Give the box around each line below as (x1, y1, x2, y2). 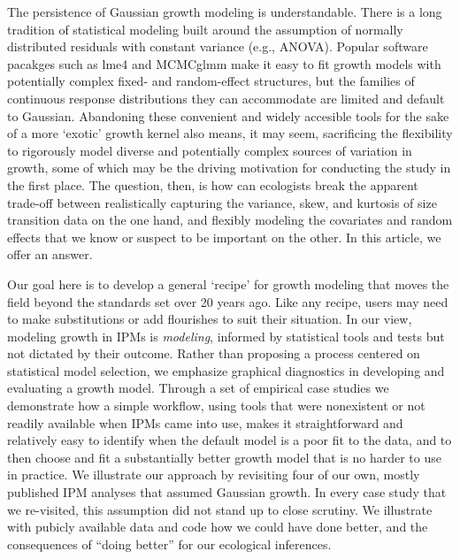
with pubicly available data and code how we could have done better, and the (7, 517, 428, 536)
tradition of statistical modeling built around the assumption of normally (7, 19, 403, 38)
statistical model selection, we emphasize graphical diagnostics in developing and (7, 361, 445, 379)
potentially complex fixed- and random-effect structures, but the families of (7, 72, 415, 90)
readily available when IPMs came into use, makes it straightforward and (7, 413, 403, 432)
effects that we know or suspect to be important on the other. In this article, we (7, 227, 441, 246)
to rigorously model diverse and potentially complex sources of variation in (7, 141, 412, 159)
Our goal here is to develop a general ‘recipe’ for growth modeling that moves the (7, 274, 449, 293)
